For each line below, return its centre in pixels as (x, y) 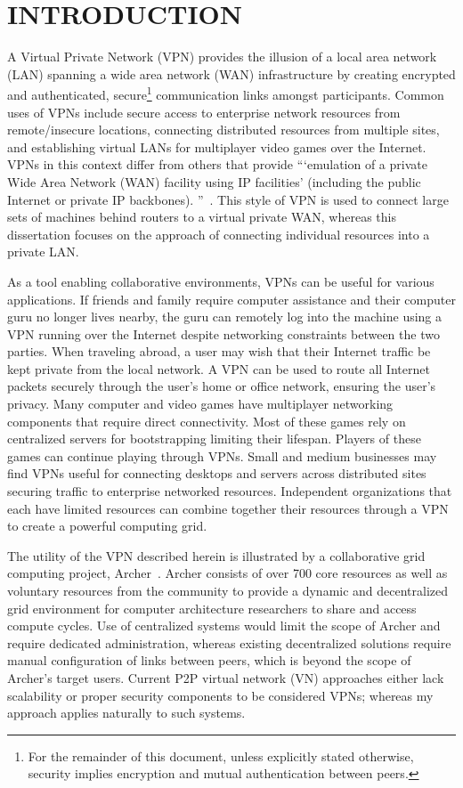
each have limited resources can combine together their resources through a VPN (228, 508)
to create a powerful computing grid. (107, 526)
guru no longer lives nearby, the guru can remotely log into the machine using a (225, 317)
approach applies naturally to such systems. (126, 713)
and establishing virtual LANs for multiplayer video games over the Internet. (217, 146)
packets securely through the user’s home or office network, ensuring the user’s (222, 386)
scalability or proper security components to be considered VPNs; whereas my (220, 695)
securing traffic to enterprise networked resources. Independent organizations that (230, 491)
